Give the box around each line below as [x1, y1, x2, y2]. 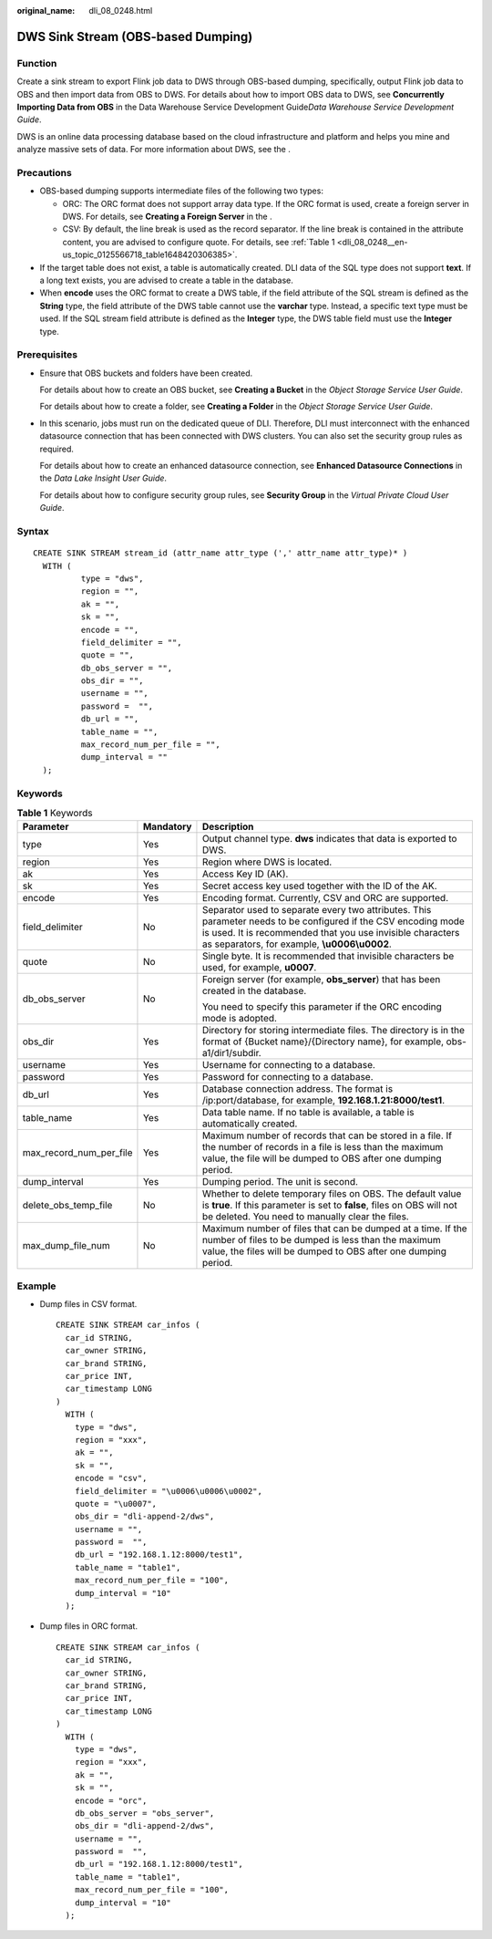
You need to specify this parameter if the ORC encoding [201, 1001, 442, 1013]
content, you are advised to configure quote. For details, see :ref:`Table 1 [62, 236, 335, 247]
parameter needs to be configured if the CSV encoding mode [201, 915, 465, 928]
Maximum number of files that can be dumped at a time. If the [201, 1222, 468, 1235]
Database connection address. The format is [201, 1083, 394, 1095]
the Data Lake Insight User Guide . [39, 472, 168, 483]
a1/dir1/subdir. [201, 1047, 261, 1060]
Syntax [16, 524, 49, 537]
